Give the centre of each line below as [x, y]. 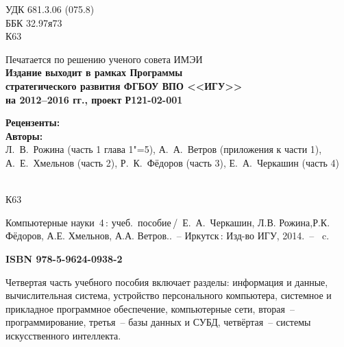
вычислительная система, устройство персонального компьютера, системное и [169, 295]
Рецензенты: [33, 122]
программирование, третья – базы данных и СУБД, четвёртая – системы [158, 322]
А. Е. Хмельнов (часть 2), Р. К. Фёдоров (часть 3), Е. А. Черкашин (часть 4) [173, 162]
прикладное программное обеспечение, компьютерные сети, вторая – [150, 308]
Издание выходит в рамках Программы [94, 72]
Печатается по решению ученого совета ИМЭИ [104, 59]
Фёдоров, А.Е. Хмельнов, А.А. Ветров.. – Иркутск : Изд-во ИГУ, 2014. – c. [168, 236]
